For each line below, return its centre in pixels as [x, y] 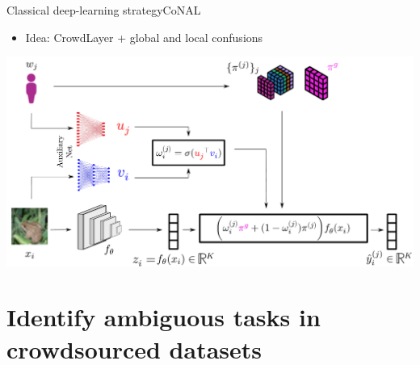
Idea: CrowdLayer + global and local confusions [144, 37]
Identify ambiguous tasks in [164, 317]
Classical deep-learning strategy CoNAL [104, 10]
